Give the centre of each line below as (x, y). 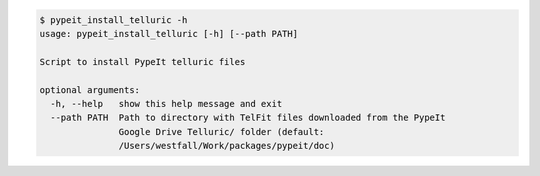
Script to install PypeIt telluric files (142, 61)
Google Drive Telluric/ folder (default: (221, 131)
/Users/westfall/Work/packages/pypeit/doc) (226, 146)
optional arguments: (89, 89)
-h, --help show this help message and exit (166, 103)
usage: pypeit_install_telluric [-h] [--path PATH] (169, 33)
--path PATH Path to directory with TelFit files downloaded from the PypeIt (248, 118)
